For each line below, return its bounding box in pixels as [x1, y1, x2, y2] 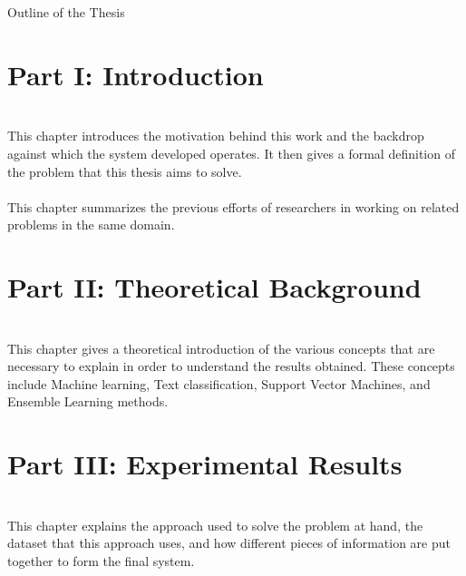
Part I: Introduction [7, 55, 264, 93]
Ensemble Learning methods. [7, 392, 169, 411]
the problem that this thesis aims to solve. [7, 161, 242, 181]
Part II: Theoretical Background [7, 268, 422, 306]
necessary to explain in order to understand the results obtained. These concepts [7, 356, 455, 376]
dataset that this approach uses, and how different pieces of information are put [7, 533, 451, 552]
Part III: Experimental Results [7, 445, 403, 483]
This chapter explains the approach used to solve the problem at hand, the [7, 515, 423, 534]
